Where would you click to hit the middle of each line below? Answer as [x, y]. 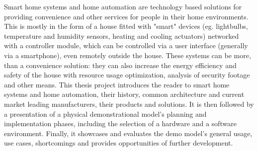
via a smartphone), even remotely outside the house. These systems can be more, [128, 55]
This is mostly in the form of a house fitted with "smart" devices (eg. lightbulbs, [126, 26]
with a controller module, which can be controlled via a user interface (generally [126, 45]
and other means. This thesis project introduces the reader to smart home [117, 84]
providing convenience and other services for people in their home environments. [126, 16]
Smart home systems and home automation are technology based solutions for [123, 6]
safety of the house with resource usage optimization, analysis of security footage [127, 75]
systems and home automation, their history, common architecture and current [124, 94]
